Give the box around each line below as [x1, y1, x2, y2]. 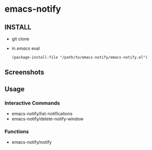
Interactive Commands [4, 100, 60, 106]
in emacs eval [11, 46, 40, 51]
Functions [4, 128, 29, 135]
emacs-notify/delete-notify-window [11, 116, 84, 122]
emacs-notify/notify [11, 139, 52, 145]
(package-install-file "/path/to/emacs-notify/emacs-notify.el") [11, 55, 148, 60]
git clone [11, 36, 30, 42]
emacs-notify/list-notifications [11, 111, 73, 117]
